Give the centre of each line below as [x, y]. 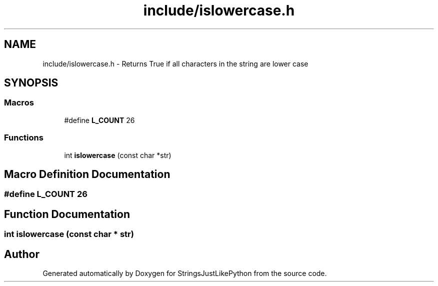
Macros [19, 103]
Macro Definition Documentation [87, 174]
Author [22, 254]
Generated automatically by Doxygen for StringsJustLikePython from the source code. [185, 273]
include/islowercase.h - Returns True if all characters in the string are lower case [175, 63]
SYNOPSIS [31, 83]
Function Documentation [67, 214]
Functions [24, 138]
